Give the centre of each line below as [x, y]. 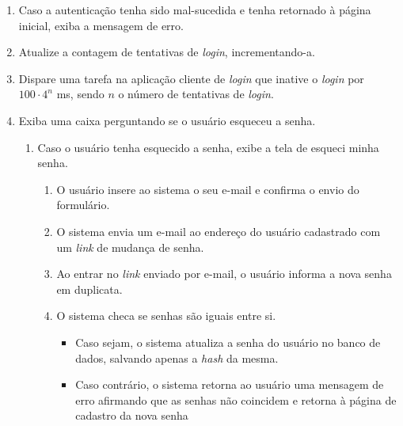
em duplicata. [89, 289]
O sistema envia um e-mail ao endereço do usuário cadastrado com [219, 231]
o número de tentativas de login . [196, 94]
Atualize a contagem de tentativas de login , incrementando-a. [167, 52]
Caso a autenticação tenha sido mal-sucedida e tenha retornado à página [195, 10]
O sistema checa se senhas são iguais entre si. [166, 316]
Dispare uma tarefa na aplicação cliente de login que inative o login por [191, 78]
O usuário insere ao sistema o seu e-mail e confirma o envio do [208, 189]
